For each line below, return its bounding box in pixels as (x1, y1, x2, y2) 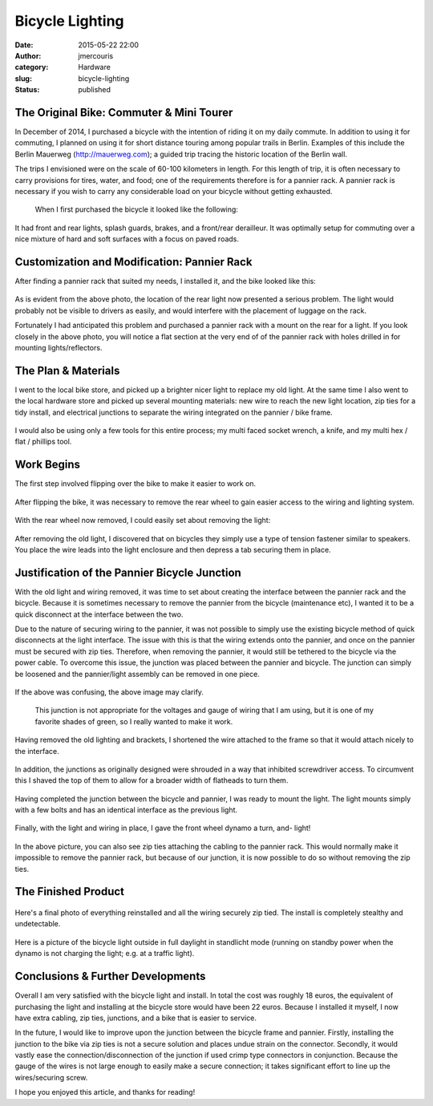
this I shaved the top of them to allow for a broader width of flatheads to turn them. (14, 776, 289, 785)
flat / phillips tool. (14, 437, 72, 447)
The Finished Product (14, 885, 124, 898)
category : (14, 63, 49, 72)
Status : (14, 85, 40, 95)
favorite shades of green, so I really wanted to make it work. (34, 716, 233, 726)
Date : (14, 40, 34, 50)
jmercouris (78, 51, 114, 60)
